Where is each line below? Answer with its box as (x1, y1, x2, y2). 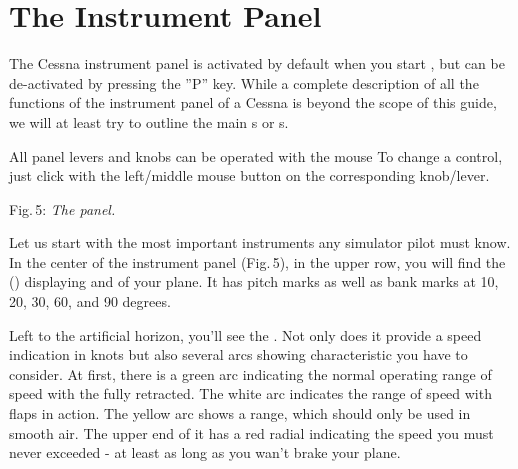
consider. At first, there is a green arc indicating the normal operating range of (9, 363, 492, 384)
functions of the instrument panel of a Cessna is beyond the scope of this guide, (9, 92, 497, 113)
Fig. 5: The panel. (9, 198, 116, 219)
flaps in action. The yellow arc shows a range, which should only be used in (9, 403, 471, 424)
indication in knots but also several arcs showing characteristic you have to (9, 344, 468, 365)
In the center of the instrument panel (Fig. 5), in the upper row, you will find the (9, 251, 506, 272)
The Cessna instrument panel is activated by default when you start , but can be (9, 53, 505, 74)
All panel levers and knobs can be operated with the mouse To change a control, (9, 145, 503, 166)
